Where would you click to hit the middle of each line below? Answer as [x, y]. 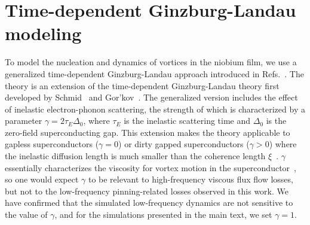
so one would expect [42, 179]
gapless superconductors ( [52, 144]
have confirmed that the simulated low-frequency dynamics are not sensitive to [149, 203]
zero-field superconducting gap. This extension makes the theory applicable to [148, 132]
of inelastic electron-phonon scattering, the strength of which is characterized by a [155, 109]
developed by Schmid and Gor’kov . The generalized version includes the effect [151, 97]
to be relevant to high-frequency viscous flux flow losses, [191, 179]
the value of [26, 215]
